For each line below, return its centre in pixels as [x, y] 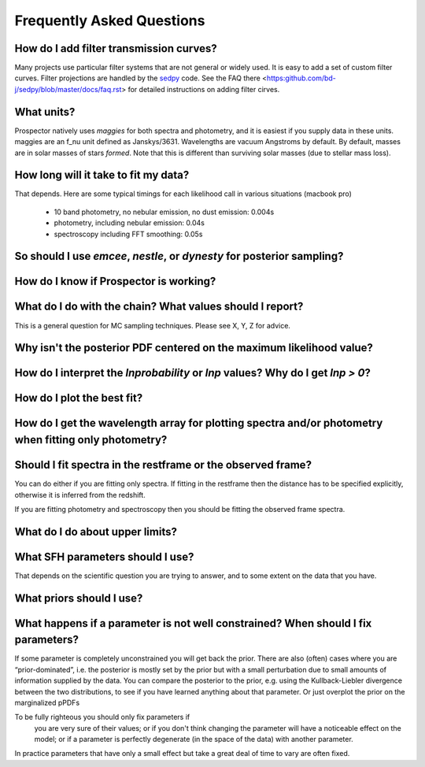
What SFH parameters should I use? [104, 556]
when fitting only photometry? [91, 440]
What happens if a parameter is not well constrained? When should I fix [193, 623]
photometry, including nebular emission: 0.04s [129, 223]
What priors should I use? [79, 598]
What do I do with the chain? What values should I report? [159, 307]
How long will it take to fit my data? [102, 175]
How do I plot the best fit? [79, 398]
